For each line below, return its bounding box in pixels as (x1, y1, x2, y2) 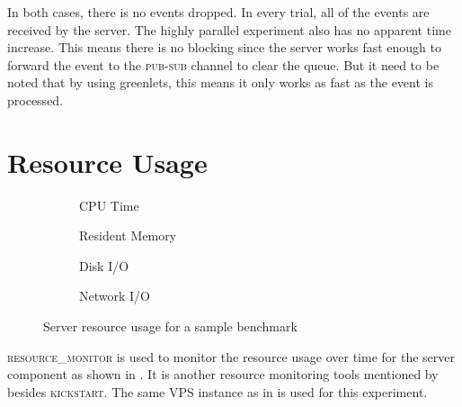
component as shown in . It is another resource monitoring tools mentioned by (7, 365, 439, 384)
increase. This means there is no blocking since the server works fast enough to (7, 38, 441, 57)
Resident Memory (79, 226, 177, 245)
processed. (7, 90, 64, 109)
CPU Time (79, 195, 139, 214)
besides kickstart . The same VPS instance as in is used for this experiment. (7, 382, 428, 401)
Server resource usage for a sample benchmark (43, 317, 298, 336)
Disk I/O (79, 256, 129, 275)
